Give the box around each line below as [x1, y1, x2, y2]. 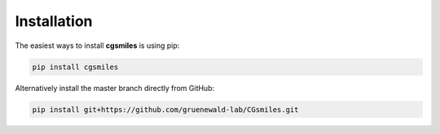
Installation [15, 12, 93, 30]
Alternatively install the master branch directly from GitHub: [15, 83, 215, 93]
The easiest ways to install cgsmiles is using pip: [15, 41, 180, 50]
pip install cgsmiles [32, 62, 119, 71]
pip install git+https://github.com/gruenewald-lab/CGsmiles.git [32, 105, 299, 114]
